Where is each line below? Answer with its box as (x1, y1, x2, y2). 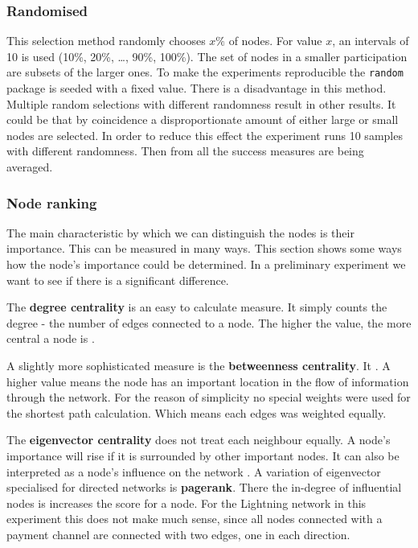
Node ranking (6, 192, 97, 212)
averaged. (6, 159, 53, 175)
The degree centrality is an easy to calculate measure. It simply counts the (6, 299, 387, 315)
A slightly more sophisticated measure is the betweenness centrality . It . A (6, 357, 391, 373)
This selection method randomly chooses (6, 32, 206, 49)
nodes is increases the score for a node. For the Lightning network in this (6, 494, 367, 511)
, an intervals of (332, 32, 409, 49)
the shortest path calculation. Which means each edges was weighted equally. (6, 404, 387, 421)
